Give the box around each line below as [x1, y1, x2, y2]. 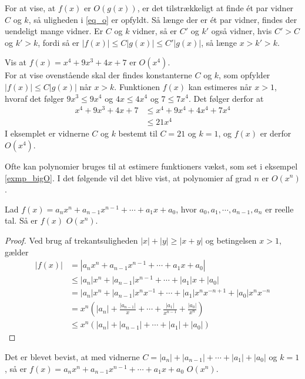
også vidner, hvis [211, 25, 272, 37]
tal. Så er [5, 214, 38, 227]
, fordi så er [38, 36, 79, 48]
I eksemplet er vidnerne [5, 127, 89, 139]
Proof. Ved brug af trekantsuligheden [5, 234, 138, 246]
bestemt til [118, 127, 157, 139]
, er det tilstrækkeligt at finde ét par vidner [137, 2, 294, 14]
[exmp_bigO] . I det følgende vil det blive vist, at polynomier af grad [5, 171, 252, 184]
